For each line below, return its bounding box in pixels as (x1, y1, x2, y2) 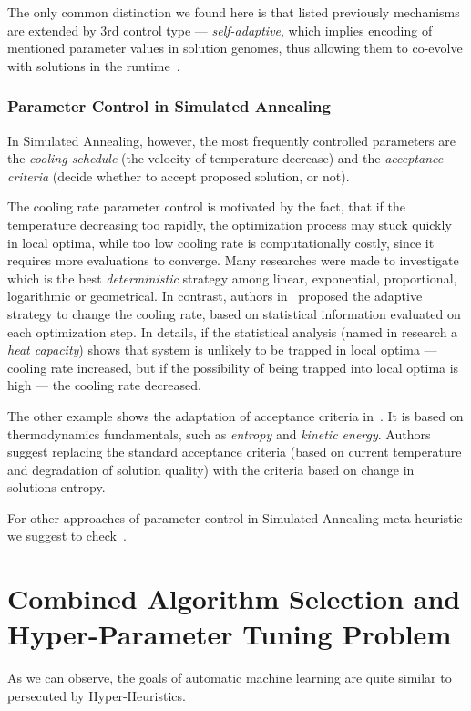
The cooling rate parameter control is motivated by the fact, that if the (7, 197, 405, 216)
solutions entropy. (7, 478, 106, 497)
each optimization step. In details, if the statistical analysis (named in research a (7, 322, 458, 341)
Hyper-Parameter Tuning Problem (7, 615, 452, 653)
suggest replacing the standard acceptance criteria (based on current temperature (7, 442, 462, 461)
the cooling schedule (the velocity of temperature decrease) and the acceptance (7, 149, 444, 168)
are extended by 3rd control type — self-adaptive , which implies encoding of (7, 20, 433, 39)
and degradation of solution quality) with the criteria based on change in (7, 459, 415, 479)
